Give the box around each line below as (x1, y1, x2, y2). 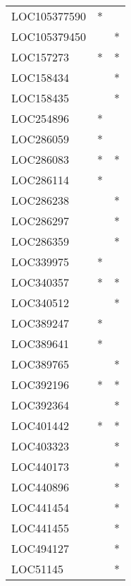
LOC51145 (11, 561, 64, 577)
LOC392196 (11, 376, 70, 393)
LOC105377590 (11, 8, 87, 24)
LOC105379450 (11, 28, 87, 44)
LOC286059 (11, 131, 70, 147)
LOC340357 (11, 274, 70, 290)
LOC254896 (11, 110, 70, 126)
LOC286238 (11, 192, 70, 208)
